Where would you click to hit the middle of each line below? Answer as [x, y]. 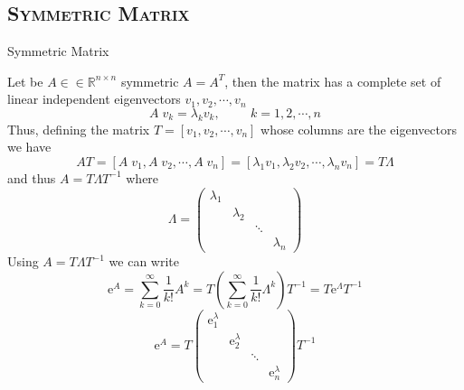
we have [29, 147]
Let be [25, 81]
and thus [32, 177]
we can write [144, 261]
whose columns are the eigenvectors [359, 129]
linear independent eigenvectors [94, 99]
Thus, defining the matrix [79, 129]
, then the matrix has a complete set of [333, 81]
